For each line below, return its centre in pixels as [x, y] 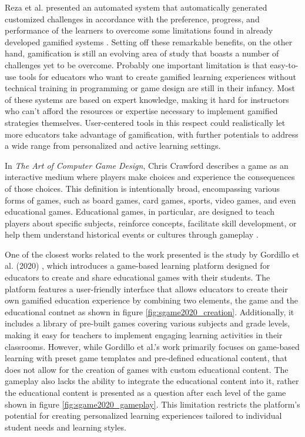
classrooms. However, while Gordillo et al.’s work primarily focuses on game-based [152, 346]
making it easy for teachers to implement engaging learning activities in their [144, 335]
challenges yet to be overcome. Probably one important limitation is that [136, 64]
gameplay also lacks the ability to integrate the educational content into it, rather [152, 381]
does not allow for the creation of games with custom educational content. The [147, 369]
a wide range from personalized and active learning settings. [113, 146]
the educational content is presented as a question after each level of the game [145, 392]
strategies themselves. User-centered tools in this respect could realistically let [145, 122]
